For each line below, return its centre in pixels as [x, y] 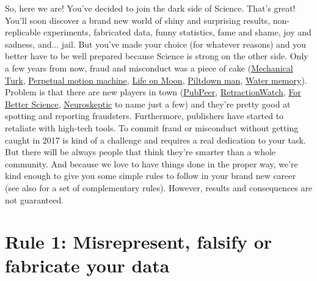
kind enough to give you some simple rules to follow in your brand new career [151, 176]
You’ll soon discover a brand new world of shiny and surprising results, [138, 20]
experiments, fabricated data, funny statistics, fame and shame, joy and [177, 32]
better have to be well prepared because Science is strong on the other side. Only [157, 56]
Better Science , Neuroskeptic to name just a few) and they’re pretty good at [148, 104]
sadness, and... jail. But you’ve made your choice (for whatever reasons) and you [156, 44]
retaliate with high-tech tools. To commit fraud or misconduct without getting [152, 127]
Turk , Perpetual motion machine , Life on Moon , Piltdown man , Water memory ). [156, 80]
